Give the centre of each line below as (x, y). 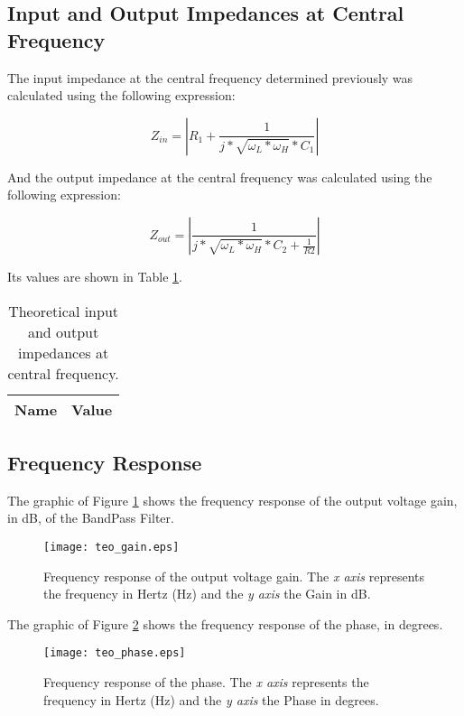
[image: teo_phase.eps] (115, 653)
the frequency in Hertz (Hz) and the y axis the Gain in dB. (207, 594)
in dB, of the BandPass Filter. (91, 518)
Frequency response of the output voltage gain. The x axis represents (234, 576)
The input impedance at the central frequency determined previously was (210, 77)
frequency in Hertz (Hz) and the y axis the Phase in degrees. (211, 699)
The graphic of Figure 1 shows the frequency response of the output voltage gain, (232, 500)
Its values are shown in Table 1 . (95, 276)
